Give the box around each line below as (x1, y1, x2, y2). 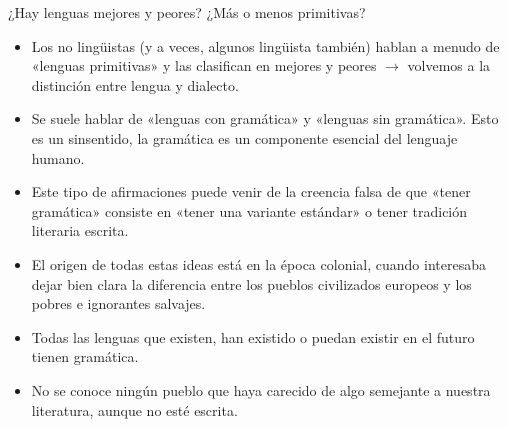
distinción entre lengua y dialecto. (31, 74, 239, 95)
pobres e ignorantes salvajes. (31, 293, 206, 314)
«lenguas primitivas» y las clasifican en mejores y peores (31, 55, 377, 76)
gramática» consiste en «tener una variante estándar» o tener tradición (31, 200, 468, 221)
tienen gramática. (31, 346, 139, 367)
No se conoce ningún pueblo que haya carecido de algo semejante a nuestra (31, 379, 491, 400)
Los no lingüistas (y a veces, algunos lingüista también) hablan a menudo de (31, 35, 500, 56)
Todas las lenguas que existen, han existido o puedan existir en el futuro (31, 326, 475, 347)
